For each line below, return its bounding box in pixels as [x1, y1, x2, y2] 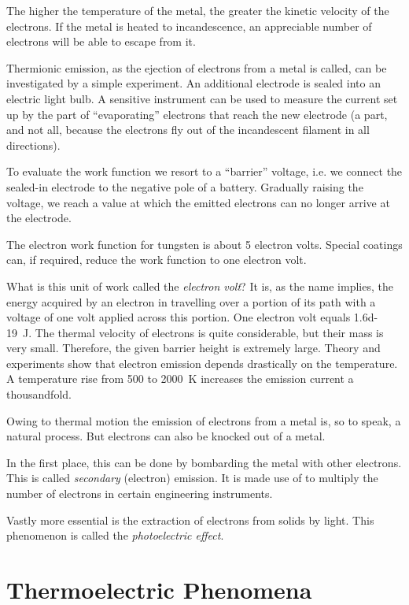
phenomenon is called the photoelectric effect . [6, 527, 224, 544]
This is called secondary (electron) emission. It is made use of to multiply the [6, 470, 378, 486]
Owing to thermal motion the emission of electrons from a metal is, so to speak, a [6, 412, 401, 429]
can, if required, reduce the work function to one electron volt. [6, 251, 307, 268]
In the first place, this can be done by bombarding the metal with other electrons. [6, 454, 402, 470]
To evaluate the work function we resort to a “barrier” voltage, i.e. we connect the [6, 163, 403, 180]
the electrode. [6, 210, 72, 226]
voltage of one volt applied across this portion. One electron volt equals [6, 309, 351, 325]
